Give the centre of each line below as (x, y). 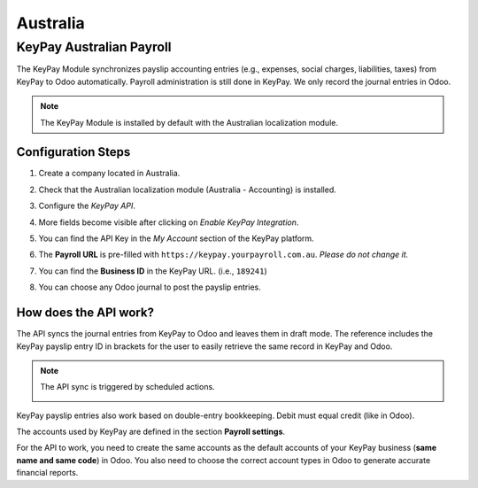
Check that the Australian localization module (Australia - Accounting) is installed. (187, 190)
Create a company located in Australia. (109, 174)
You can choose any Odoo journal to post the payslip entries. (150, 287)
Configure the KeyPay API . (87, 206)
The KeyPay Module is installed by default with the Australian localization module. (189, 122)
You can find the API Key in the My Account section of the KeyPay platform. (176, 238)
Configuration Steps (73, 152)
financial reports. (47, 473)
